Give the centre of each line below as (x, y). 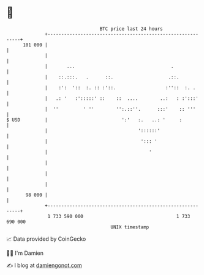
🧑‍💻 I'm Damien (25, 253)
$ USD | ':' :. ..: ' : (94, 120)
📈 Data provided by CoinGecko (46, 239)
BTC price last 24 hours (131, 29)
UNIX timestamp (130, 227)
